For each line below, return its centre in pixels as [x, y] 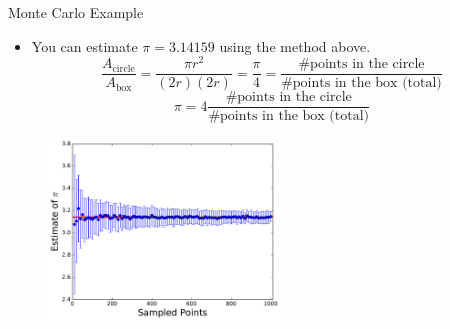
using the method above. [295, 45]
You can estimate [84, 45]
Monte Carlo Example [76, 12]
